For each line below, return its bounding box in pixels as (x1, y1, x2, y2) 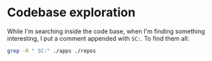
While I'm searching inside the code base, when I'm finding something (7, 27, 205, 35)
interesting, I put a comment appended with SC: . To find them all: (7, 34, 189, 42)
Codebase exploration (7, 5, 135, 20)
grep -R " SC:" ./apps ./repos (7, 47, 96, 54)
